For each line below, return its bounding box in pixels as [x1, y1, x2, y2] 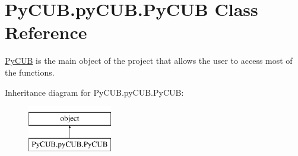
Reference [5, 20, 87, 44]
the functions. [5, 66, 55, 78]
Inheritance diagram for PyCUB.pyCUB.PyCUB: [5, 86, 184, 98]
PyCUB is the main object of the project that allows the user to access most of [5, 54, 293, 67]
